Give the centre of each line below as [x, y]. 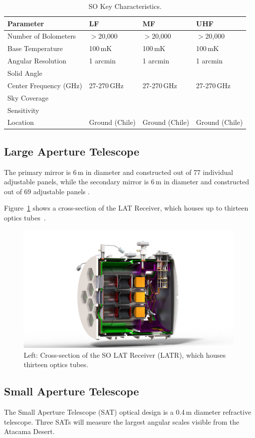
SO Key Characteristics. [125, 6]
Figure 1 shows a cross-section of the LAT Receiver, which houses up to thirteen [126, 208]
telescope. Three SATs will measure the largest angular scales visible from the [122, 421]
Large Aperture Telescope [72, 151]
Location [21, 122]
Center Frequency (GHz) [45, 85]
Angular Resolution [37, 61]
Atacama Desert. [29, 431]
